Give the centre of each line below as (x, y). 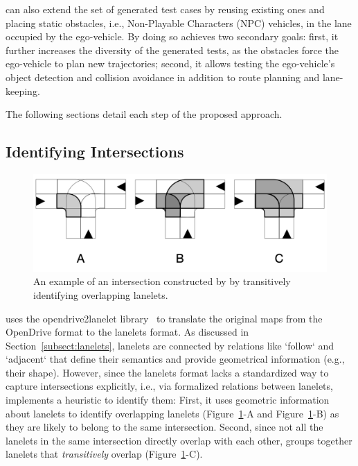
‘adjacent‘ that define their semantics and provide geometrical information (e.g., (175, 359)
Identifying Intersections (95, 152)
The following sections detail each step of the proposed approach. (144, 114)
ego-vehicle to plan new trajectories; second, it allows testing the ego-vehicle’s (170, 63)
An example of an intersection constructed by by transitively (162, 281)
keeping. (23, 90)
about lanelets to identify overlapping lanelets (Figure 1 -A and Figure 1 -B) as (172, 413)
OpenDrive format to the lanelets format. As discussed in (127, 332)
